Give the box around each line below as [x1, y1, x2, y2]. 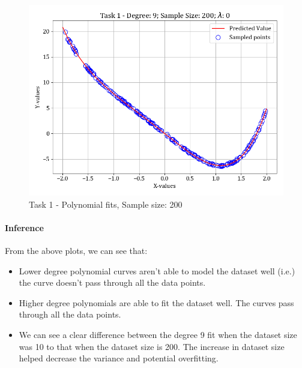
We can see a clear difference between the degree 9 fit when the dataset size [19, 328, 297, 340]
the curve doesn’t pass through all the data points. [19, 276, 206, 289]
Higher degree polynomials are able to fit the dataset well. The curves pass [19, 296, 294, 309]
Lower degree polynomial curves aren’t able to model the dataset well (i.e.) [19, 264, 295, 277]
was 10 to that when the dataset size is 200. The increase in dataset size [19, 340, 285, 352]
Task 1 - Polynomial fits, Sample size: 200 [29, 198, 183, 210]
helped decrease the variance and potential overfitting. [19, 352, 219, 364]
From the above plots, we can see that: [5, 244, 148, 256]
